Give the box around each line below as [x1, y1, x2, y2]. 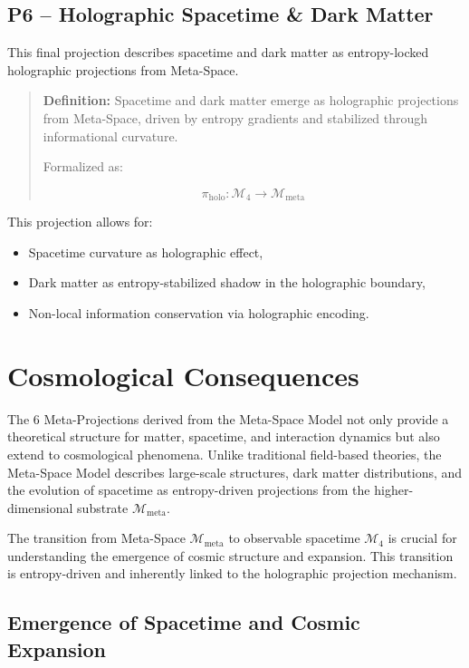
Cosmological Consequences [7, 356, 359, 393]
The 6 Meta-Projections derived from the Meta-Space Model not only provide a [7, 409, 449, 428]
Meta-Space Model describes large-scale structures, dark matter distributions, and [7, 462, 463, 481]
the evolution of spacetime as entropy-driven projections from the [7, 480, 370, 499]
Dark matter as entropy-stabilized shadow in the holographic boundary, [28, 273, 426, 292]
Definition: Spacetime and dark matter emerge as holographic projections [43, 91, 459, 110]
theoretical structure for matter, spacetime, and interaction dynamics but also [7, 427, 440, 446]
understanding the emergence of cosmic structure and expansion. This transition [7, 546, 454, 565]
